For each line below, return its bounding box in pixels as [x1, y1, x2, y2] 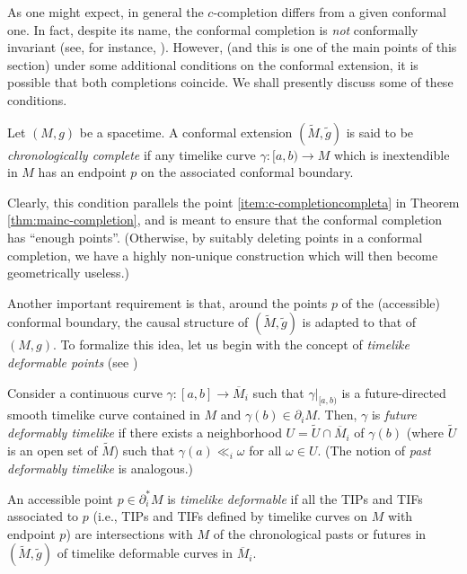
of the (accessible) [341, 293, 441, 312]
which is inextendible [333, 145, 450, 163]
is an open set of [7, 440, 98, 459]
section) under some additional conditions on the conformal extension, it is [7, 55, 419, 74]
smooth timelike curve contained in [7, 405, 200, 424]
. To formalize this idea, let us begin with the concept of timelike [52, 335, 410, 354]
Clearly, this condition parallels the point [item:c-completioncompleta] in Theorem [7, 192, 460, 211]
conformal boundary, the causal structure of [7, 313, 249, 331]
